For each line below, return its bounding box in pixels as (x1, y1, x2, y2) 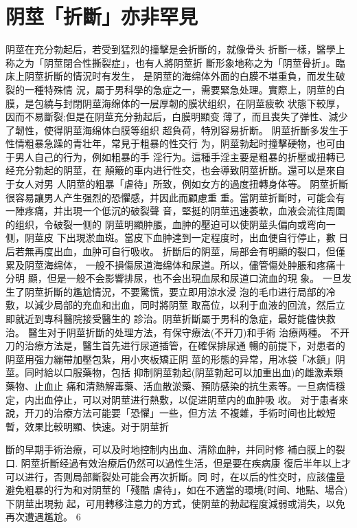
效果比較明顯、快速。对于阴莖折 (24, 419, 169, 433)
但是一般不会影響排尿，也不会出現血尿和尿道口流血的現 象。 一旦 (47, 271, 342, 285)
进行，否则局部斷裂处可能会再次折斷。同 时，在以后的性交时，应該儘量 (24, 469, 345, 483)
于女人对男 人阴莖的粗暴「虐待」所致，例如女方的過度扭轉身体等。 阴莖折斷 (5, 177, 349, 191)
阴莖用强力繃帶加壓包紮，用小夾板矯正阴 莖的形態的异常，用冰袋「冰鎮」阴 (5, 351, 345, 366)
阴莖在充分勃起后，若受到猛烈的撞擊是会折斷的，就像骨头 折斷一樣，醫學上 (5, 42, 345, 56)
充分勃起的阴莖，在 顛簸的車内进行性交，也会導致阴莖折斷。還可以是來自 (14, 163, 345, 177)
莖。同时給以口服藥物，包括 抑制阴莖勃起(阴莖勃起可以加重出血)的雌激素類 (5, 365, 343, 379)
